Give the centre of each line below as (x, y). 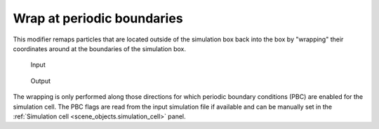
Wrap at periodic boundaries (98, 18)
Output (40, 81)
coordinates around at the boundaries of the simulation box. (99, 48)
